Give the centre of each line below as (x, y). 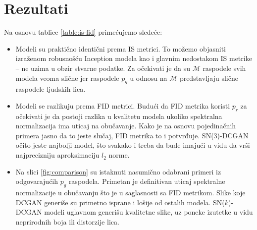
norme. (119, 155)
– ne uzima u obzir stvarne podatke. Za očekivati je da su (103, 68)
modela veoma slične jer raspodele (67, 78)
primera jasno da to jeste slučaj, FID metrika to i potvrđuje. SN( (115, 135)
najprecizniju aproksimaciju (57, 155)
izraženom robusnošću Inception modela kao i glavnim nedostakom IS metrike (134, 58)
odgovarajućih (37, 181)
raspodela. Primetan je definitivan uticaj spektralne (147, 181)
